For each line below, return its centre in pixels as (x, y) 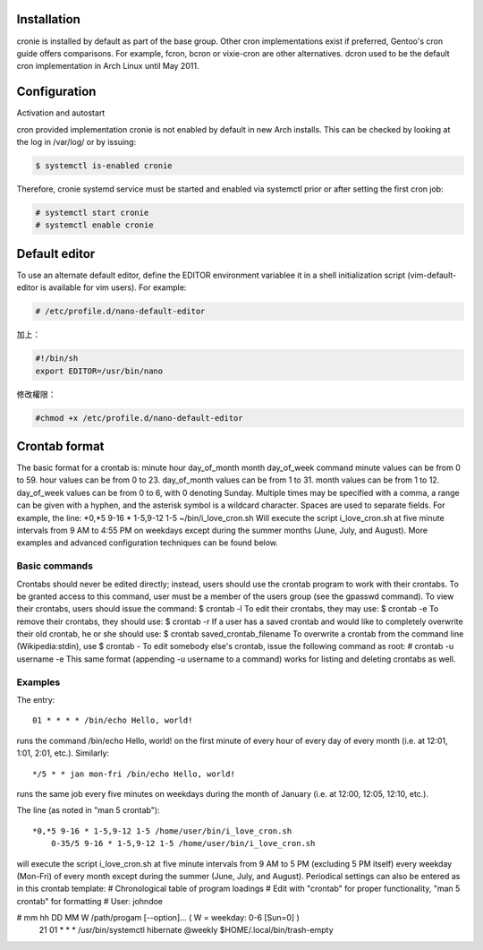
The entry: (36, 700)
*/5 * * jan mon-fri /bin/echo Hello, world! (134, 774)
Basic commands (55, 566)
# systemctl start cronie (92, 212)
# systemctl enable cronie (94, 225)
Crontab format (60, 446)
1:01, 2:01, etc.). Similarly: (63, 753)
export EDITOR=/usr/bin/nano (99, 371)
